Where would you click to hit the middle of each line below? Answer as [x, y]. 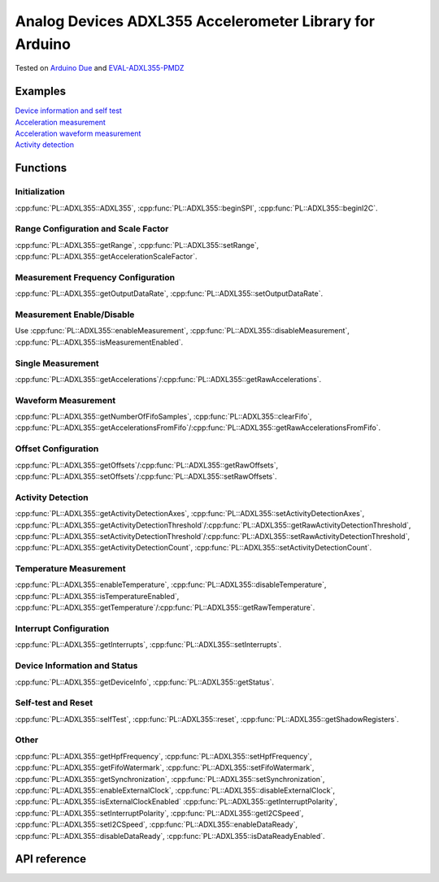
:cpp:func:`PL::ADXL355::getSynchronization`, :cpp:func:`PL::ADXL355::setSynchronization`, [170, 779]
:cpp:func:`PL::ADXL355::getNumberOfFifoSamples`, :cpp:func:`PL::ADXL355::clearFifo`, [163, 417]
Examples [41, 91]
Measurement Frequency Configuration [95, 277]
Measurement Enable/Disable [75, 315]
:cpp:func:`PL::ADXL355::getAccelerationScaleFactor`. [106, 257]
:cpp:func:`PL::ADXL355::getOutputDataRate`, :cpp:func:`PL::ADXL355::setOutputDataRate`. [169, 293]
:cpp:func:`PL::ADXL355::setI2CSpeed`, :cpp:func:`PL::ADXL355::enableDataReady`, [156, 824]
